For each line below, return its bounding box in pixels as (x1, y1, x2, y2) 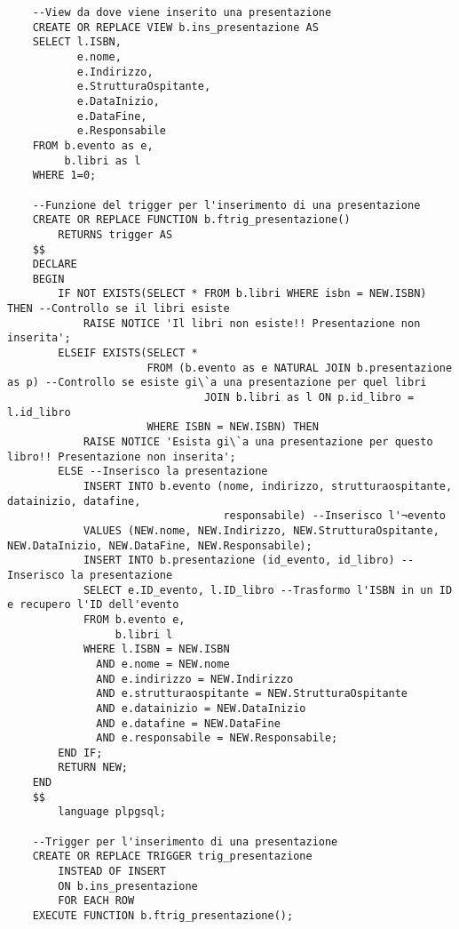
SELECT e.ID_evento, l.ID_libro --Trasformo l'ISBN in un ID (83, 583, 453, 597)
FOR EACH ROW (58, 894, 135, 908)
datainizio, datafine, (7, 494, 141, 508)
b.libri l (115, 628, 173, 641)
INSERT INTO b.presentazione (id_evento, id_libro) (83, 554, 395, 567)
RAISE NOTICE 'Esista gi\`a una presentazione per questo (83, 436, 433, 449)
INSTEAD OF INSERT (58, 865, 166, 878)
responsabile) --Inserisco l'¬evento (223, 509, 446, 523)
